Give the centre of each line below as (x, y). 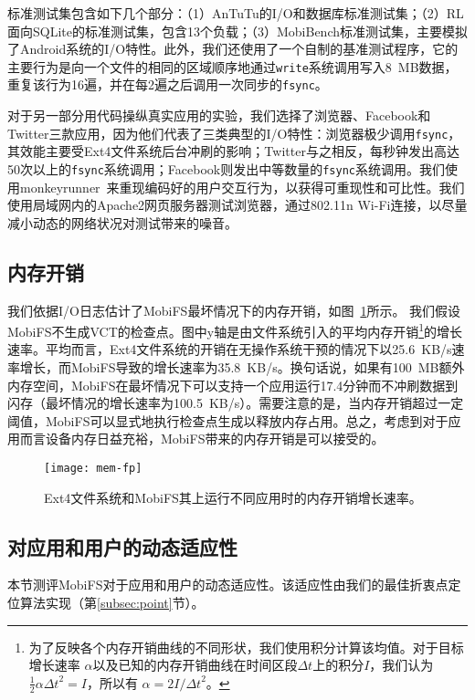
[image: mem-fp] (93, 468)
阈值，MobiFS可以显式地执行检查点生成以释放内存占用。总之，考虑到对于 (228, 420)
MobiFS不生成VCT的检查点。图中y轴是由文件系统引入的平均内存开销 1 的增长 (235, 330)
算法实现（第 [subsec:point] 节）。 (112, 603)
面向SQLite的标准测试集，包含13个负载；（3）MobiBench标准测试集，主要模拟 (238, 31)
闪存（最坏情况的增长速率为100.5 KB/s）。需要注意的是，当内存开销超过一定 (236, 403)
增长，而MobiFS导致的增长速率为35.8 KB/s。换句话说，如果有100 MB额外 (242, 367)
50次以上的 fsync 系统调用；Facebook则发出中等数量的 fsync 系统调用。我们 (226, 168)
